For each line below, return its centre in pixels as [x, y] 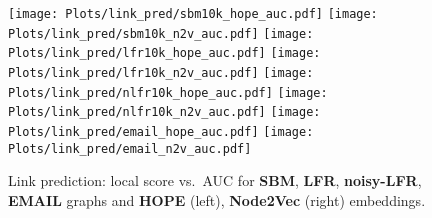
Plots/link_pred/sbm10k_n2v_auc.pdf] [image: [161, 33]
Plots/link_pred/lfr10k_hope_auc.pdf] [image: [164, 53]
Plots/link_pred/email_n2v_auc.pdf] [130, 148]
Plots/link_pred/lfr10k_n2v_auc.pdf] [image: [161, 72]
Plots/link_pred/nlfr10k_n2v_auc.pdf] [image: [164, 112]
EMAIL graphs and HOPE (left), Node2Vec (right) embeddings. [217, 199]
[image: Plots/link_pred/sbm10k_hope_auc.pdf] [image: [193, 14]
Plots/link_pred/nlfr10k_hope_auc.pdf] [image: [168, 92]
